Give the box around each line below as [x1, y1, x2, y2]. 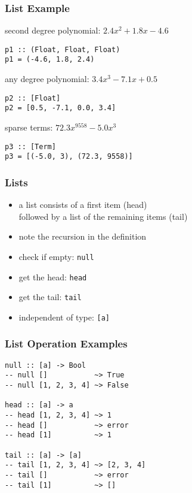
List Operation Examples [5, 336, 128, 351]
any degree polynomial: [5, 72, 89, 85]
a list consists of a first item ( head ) [18, 198, 147, 211]
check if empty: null [18, 250, 94, 262]
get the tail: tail [18, 291, 82, 303]
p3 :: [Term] [5, 142, 56, 151]
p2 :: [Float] [5, 93, 61, 102]
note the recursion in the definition [18, 230, 147, 243]
